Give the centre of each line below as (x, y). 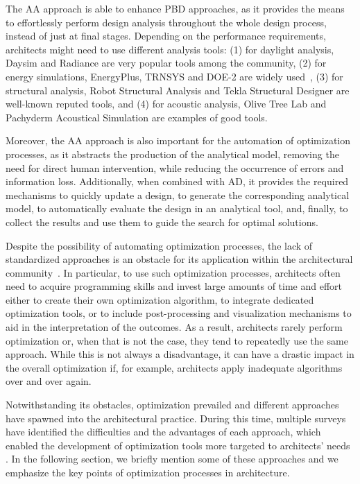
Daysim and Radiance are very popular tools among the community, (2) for (166, 63)
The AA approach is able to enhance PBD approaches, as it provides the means (175, 8)
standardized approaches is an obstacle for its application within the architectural (179, 259)
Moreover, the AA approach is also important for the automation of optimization (178, 140)
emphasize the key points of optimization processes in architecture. (148, 472)
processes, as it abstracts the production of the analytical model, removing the (172, 154)
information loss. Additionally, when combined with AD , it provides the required (177, 181)
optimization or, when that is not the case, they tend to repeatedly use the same (177, 340)
